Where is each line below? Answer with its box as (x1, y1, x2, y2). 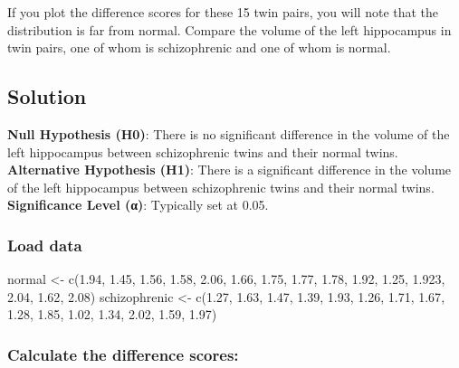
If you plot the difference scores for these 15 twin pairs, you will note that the (7, 3, 439, 21)
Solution (7, 82, 87, 110)
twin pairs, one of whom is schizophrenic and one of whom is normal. (7, 38, 391, 57)
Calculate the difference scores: (7, 343, 239, 365)
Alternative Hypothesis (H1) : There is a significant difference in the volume (7, 160, 452, 179)
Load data (7, 233, 82, 256)
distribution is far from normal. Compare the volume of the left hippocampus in (7, 20, 452, 39)
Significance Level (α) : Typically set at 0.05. (7, 195, 269, 214)
